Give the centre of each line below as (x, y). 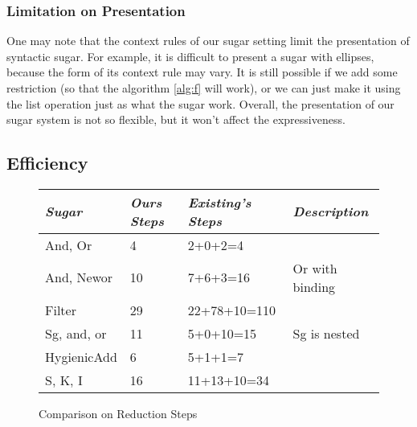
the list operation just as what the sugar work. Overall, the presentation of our (200, 103)
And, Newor (79, 277)
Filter (61, 310)
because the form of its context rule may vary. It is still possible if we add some (202, 72)
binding (314, 286)
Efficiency (47, 163)
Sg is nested (326, 333)
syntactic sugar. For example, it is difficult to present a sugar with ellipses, (190, 56)
